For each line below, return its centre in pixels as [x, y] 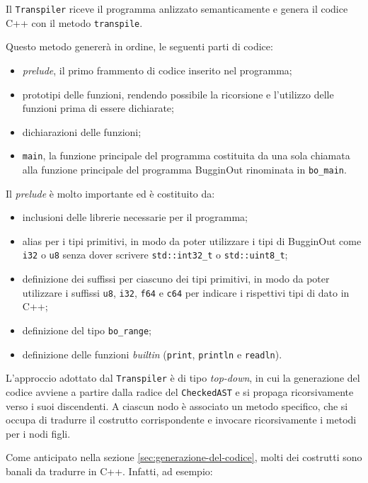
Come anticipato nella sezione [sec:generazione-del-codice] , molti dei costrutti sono [184, 457]
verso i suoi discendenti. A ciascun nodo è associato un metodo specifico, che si [177, 405]
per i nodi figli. [38, 433]
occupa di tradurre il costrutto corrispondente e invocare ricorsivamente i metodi [181, 420]
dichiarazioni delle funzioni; [82, 131]
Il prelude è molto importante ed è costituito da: [110, 193]
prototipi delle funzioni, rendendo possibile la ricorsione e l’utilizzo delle [178, 94]
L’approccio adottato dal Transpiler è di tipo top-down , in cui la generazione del [183, 378]
